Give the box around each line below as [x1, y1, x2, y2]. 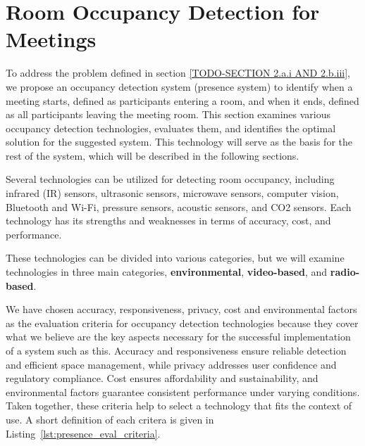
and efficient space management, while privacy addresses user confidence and [6, 357, 337, 371]
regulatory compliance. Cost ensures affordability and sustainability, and [6, 371, 318, 386]
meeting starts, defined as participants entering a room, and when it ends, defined [6, 93, 359, 108]
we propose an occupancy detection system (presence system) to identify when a [6, 79, 353, 94]
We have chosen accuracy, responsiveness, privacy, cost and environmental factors [6, 302, 357, 317]
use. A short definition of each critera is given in [6, 412, 214, 426]
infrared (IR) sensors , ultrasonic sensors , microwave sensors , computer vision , [6, 186, 339, 200]
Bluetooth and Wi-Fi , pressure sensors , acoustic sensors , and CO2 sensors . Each [6, 199, 352, 214]
